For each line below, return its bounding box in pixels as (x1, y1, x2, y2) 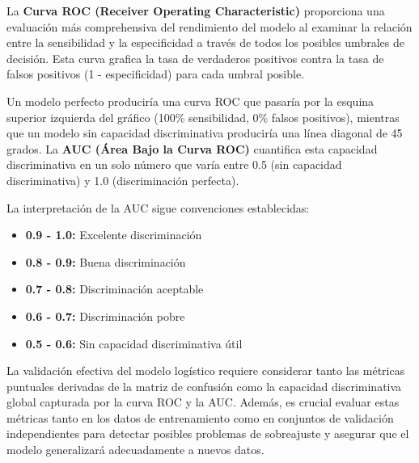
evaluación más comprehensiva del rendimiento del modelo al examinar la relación (6, 18, 413, 35)
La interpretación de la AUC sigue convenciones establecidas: (6, 199, 310, 216)
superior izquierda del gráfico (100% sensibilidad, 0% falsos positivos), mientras (6, 108, 400, 125)
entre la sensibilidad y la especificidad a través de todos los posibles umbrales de (6, 34, 404, 51)
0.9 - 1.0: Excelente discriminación (25, 226, 202, 243)
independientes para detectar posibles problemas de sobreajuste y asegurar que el (6, 425, 409, 442)
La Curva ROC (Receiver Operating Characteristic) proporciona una (6, 2, 385, 19)
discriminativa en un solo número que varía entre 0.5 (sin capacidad (6, 156, 342, 173)
